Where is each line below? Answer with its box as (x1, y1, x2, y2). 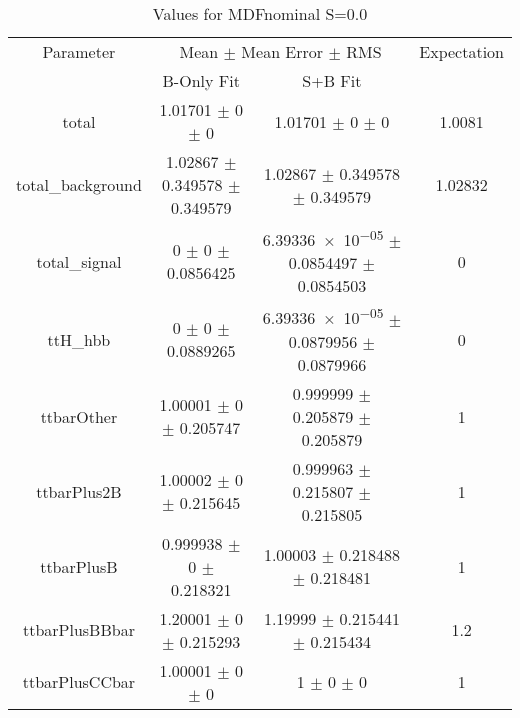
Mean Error (241, 40, 324, 63)
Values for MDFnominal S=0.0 (152, 2, 368, 25)
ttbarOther (40, 404, 118, 428)
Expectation (419, 40, 504, 63)
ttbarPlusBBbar (22, 618, 135, 642)
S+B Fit (302, 69, 362, 92)
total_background (16, 173, 142, 196)
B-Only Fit (162, 69, 240, 92)
